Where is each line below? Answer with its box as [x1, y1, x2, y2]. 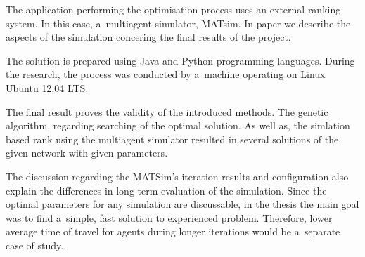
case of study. [6, 237, 64, 252]
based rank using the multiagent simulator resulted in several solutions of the [6, 131, 339, 146]
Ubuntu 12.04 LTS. [6, 80, 89, 95]
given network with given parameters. [6, 145, 168, 160]
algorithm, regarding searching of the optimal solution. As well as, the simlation [6, 118, 350, 133]
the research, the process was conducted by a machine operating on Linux [6, 67, 326, 81]
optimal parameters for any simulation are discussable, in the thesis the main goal [6, 197, 359, 211]
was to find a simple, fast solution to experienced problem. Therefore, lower [6, 210, 333, 225]
